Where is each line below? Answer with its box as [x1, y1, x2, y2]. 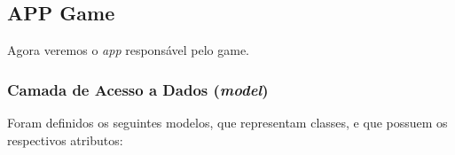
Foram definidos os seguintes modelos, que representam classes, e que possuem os [7, 113, 448, 132]
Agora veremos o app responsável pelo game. [7, 41, 249, 59]
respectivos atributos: [7, 130, 123, 149]
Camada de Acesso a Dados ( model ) [7, 78, 269, 100]
